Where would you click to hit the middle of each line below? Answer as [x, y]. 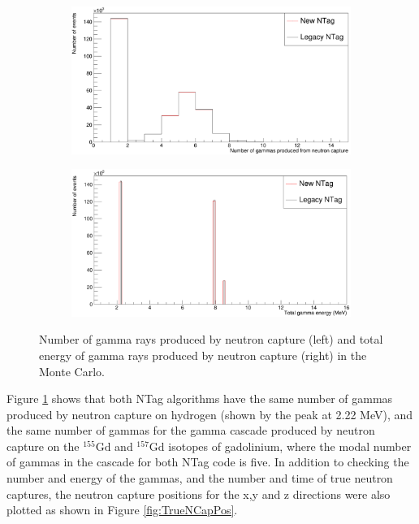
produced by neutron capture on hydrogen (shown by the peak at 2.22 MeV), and [210, 414]
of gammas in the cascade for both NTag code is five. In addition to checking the [208, 462]
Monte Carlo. [72, 371]
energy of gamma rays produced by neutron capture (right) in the [203, 355]
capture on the [43, 446]
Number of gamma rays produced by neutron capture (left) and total [211, 339]
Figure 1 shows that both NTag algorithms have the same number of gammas [200, 398]
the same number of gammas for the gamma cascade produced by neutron [191, 430]
